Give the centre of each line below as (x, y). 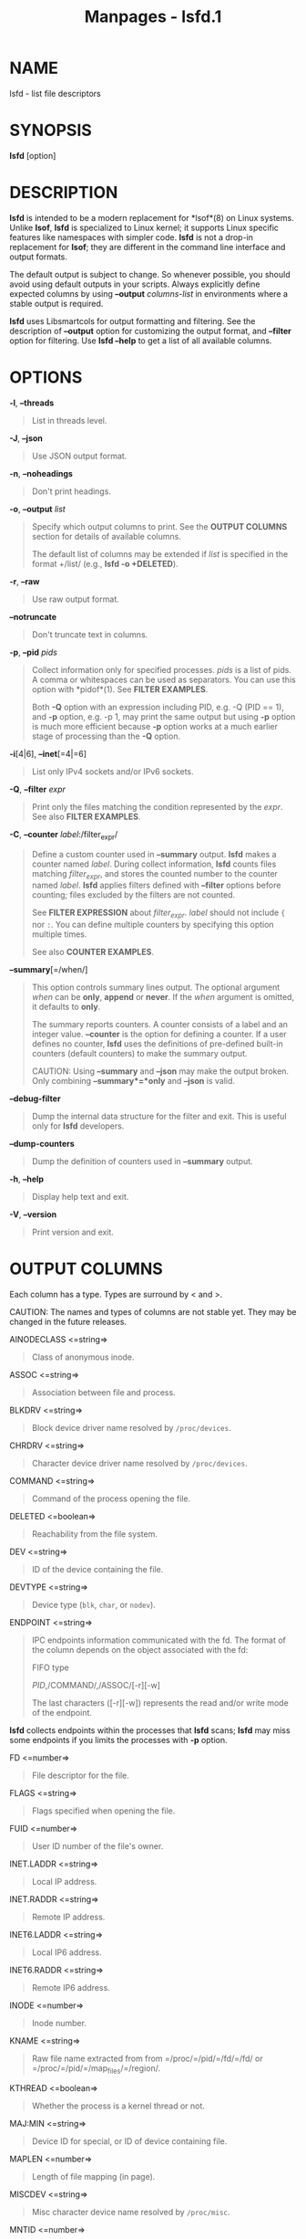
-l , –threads (32, 403)
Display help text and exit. (80, 1197)
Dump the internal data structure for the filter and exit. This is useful (159, 1117)
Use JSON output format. (79, 456)
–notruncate (33, 616)
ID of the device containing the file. (97, 1570)
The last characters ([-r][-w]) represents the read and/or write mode (160, 1703)
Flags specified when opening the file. (103, 1811)
